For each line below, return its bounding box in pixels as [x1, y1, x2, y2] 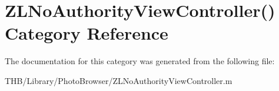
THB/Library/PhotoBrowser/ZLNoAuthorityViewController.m [5, 74, 232, 86]
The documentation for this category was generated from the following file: [5, 55, 275, 67]
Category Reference [5, 21, 168, 45]
